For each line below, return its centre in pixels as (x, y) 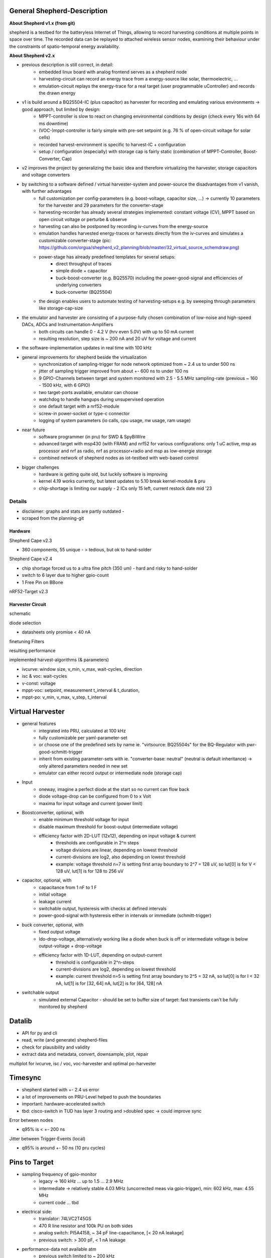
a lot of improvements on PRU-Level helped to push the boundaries (92, 1096)
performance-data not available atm (59, 1249)
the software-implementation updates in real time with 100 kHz (87, 348)
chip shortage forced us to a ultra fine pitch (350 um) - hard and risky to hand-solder (110, 568)
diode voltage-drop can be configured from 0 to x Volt (95, 796)
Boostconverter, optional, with (53, 812)
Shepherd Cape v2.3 (31, 540)
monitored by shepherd (63, 1007)
